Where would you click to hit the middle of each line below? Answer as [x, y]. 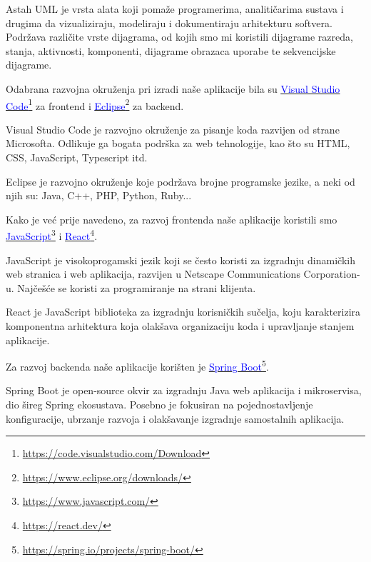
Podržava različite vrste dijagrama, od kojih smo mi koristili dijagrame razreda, [179, 37]
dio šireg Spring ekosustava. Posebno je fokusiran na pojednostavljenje [159, 405]
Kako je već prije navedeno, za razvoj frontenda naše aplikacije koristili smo [172, 219]
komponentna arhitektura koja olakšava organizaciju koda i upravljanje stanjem [180, 326]
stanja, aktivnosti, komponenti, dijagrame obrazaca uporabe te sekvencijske [171, 50]
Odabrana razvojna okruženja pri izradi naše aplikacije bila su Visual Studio [173, 88]
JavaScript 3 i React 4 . [52, 235]
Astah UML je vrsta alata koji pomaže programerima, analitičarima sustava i [175, 9]
